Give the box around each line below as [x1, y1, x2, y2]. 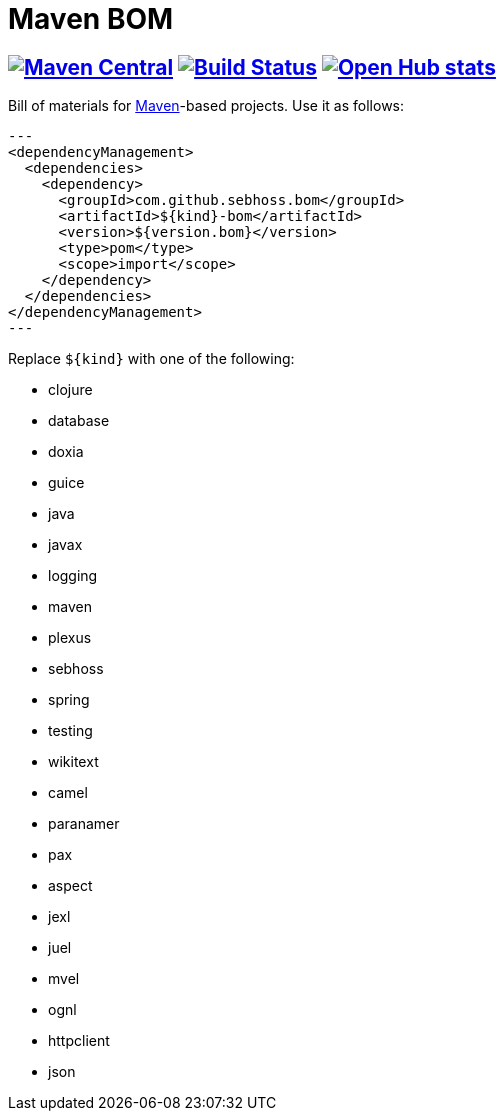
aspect [48, 877, 93, 895]
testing [48, 722, 93, 740]
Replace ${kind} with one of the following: [8, 350, 295, 368]
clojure [48, 381, 93, 399]
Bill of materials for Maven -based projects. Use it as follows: [8, 97, 405, 115]
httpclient [48, 1032, 110, 1050]
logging [48, 567, 98, 585]
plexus [48, 629, 92, 647]
